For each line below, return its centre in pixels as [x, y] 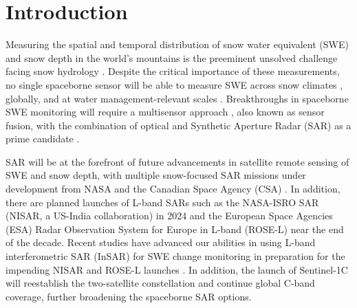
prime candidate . [43, 139]
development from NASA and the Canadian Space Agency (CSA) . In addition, [173, 189]
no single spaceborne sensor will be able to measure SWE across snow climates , [174, 84]
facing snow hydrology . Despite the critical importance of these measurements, [173, 71]
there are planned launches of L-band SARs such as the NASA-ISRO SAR [162, 202]
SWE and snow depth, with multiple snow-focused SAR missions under [156, 175]
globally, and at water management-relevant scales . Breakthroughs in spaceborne [177, 98]
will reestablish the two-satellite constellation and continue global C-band [160, 283]
